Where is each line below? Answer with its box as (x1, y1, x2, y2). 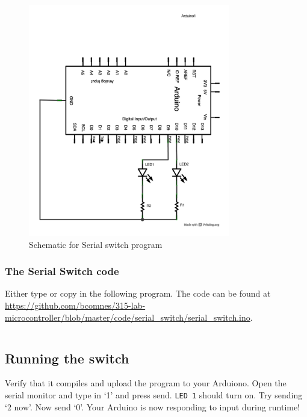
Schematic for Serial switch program (29, 238, 163, 250)
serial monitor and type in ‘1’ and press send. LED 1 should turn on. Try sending (5, 388, 303, 401)
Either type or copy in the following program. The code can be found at (5, 287, 271, 300)
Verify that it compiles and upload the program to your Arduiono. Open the (5, 377, 287, 389)
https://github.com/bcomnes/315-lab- (5, 299, 146, 311)
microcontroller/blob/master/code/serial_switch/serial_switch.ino (5, 310, 250, 323)
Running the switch (5, 348, 129, 367)
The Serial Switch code (5, 264, 119, 279)
